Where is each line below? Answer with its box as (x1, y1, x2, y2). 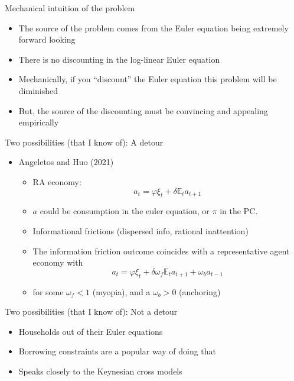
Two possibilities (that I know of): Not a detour (5, 305, 178, 318)
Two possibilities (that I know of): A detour (5, 135, 164, 148)
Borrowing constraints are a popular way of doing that (18, 345, 217, 357)
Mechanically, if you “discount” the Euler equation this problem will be (18, 73, 277, 85)
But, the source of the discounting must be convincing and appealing (18, 104, 268, 117)
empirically (18, 116, 59, 128)
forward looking (18, 33, 76, 46)
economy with (32, 256, 83, 269)
